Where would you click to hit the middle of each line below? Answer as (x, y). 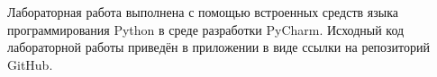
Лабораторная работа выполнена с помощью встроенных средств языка (203, 12)
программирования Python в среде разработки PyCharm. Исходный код (206, 29)
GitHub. (30, 64)
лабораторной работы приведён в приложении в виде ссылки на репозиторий (219, 47)
